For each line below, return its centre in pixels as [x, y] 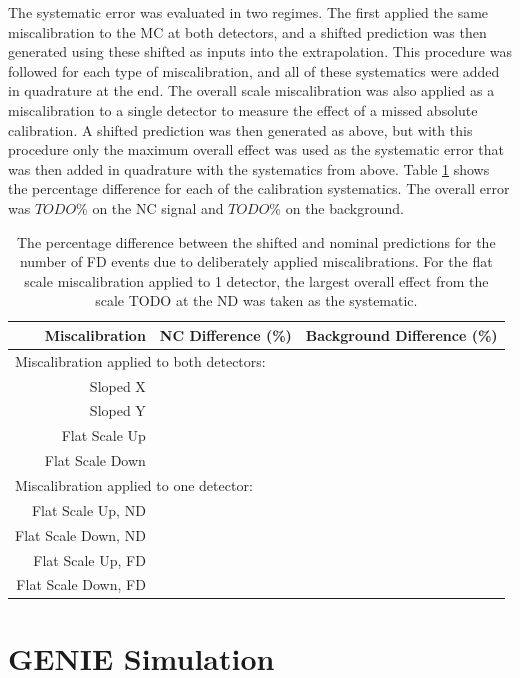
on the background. [344, 207]
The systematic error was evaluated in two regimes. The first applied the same [248, 12]
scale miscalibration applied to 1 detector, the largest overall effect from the [256, 280]
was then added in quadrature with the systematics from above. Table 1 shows [249, 168]
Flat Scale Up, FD [89, 559]
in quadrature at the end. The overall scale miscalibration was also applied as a [251, 90]
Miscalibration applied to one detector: [134, 484]
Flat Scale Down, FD [81, 584]
